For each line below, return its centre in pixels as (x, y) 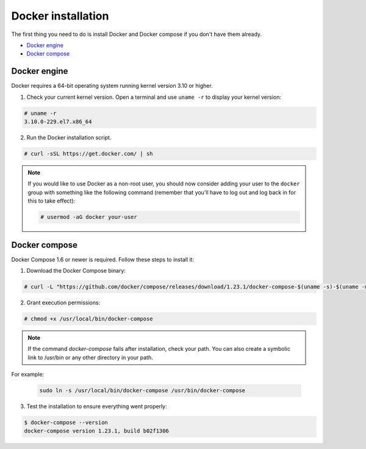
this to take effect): (52, 201)
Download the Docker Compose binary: (76, 271)
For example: (28, 375)
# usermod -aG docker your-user (89, 217)
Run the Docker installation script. (69, 137)
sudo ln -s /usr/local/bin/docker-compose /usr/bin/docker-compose (142, 391)
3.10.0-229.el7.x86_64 (58, 122)
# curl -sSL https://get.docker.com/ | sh (88, 153)
